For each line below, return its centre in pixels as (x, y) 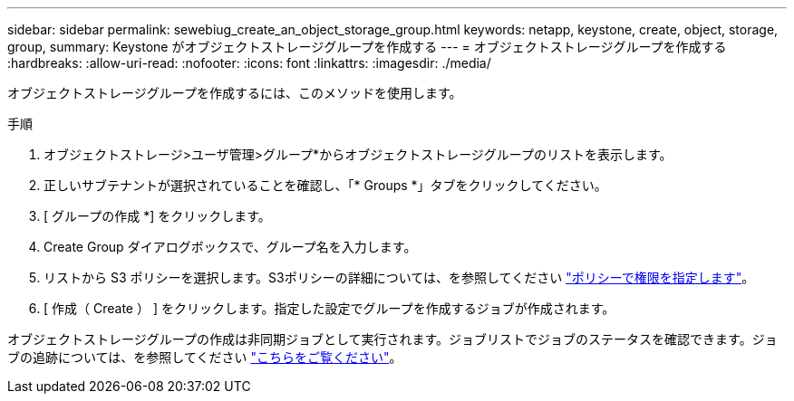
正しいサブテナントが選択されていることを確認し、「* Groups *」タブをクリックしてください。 (325, 185)
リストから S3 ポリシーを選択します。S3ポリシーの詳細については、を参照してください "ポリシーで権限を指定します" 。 (399, 277)
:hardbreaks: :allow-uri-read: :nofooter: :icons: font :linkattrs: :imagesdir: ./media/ (249, 63)
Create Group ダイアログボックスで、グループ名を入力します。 (230, 247)
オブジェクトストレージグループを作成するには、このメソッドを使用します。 (235, 93)
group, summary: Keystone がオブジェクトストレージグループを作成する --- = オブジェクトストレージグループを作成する (367, 47)
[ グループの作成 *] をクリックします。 (157, 216)
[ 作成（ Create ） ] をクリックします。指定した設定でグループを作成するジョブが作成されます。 (329, 308)
